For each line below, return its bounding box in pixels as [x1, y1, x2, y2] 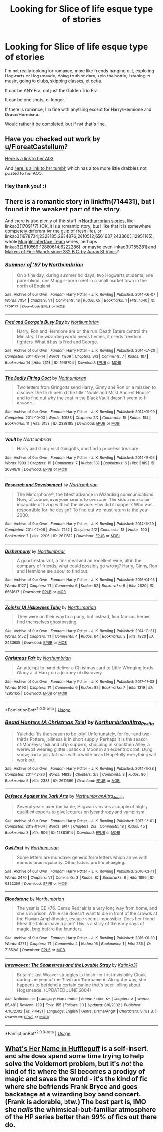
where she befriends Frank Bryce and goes [5, 1083, 138, 1091]
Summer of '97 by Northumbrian [5, 261, 83, 268]
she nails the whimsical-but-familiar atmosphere [5, 1105, 156, 1114]
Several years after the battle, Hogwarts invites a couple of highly [16, 804, 148, 809]
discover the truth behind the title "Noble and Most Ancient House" [16, 389, 151, 395]
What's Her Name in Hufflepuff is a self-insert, [5, 1044, 149, 1053]
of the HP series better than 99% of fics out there [5, 1113, 157, 1121]
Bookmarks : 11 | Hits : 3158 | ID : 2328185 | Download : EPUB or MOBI [5, 422, 121, 426]
